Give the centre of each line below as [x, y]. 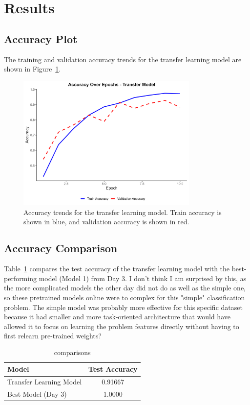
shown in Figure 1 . [32, 69]
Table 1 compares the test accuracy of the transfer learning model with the [117, 269]
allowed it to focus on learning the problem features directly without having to [122, 326]
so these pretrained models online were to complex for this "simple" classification [125, 297]
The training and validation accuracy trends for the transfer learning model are [123, 59]
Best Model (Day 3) [37, 394]
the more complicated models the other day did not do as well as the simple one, [125, 288]
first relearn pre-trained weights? [53, 336]
